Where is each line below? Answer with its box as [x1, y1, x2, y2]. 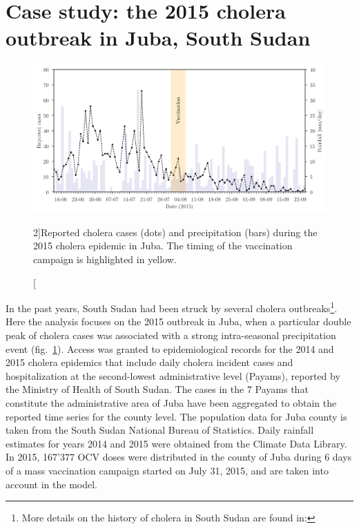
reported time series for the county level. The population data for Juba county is [6, 409, 347, 423]
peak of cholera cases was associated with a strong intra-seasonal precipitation [6, 328, 336, 343]
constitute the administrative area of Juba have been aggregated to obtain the [6, 395, 337, 410]
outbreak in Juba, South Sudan [6, 23, 311, 52]
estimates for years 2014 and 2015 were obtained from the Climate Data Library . [6, 436, 347, 450]
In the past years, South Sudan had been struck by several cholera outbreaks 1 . [6, 299, 338, 315]
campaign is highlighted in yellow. [33, 251, 177, 266]
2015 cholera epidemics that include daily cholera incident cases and [6, 355, 293, 369]
